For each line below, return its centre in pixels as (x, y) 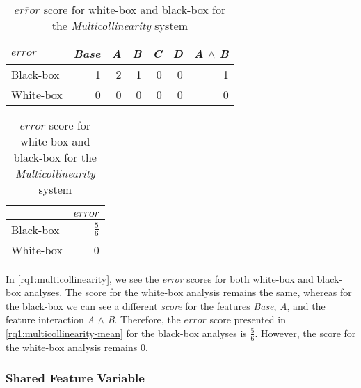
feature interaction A (50, 319)
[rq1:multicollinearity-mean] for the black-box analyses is (126, 333)
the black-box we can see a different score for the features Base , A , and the (166, 305)
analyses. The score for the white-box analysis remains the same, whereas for (188, 292)
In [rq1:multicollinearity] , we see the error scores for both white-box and (160, 278)
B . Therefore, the (144, 319)
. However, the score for (305, 333)
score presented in (248, 319)
